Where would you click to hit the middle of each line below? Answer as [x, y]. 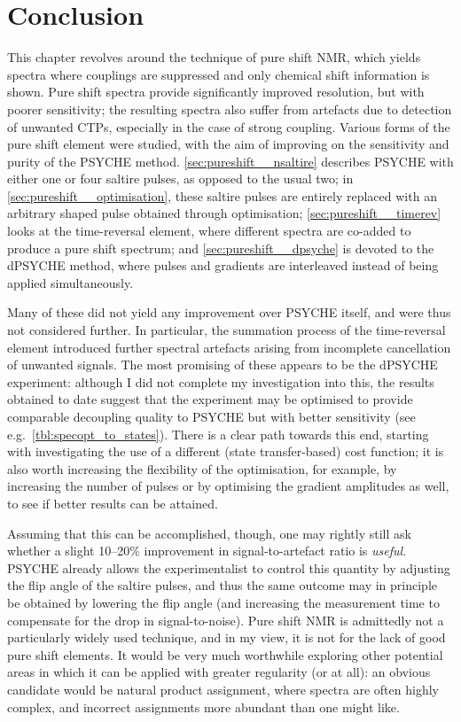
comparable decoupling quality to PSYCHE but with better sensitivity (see [211, 416]
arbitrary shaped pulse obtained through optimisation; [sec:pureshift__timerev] [224, 213]
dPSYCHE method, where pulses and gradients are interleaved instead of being [223, 265]
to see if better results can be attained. [113, 503]
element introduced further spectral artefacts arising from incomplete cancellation [229, 347]
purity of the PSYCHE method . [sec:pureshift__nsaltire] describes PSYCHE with [230, 161]
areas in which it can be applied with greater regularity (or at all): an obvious [219, 672]
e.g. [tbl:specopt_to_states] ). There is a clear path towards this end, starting [218, 434]
